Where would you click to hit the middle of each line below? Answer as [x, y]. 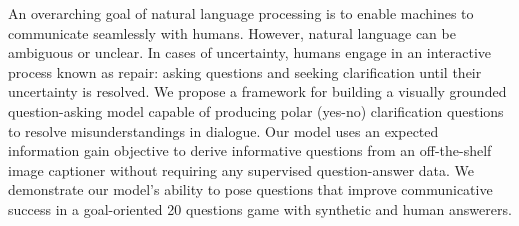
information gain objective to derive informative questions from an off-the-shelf [250, 150]
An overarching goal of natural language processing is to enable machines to [241, 13]
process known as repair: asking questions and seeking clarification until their [245, 71]
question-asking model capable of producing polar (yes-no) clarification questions [256, 110]
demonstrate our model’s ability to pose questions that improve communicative [250, 189]
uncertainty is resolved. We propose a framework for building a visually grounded [257, 91]
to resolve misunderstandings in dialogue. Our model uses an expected [223, 130]
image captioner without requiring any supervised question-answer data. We [241, 169]
